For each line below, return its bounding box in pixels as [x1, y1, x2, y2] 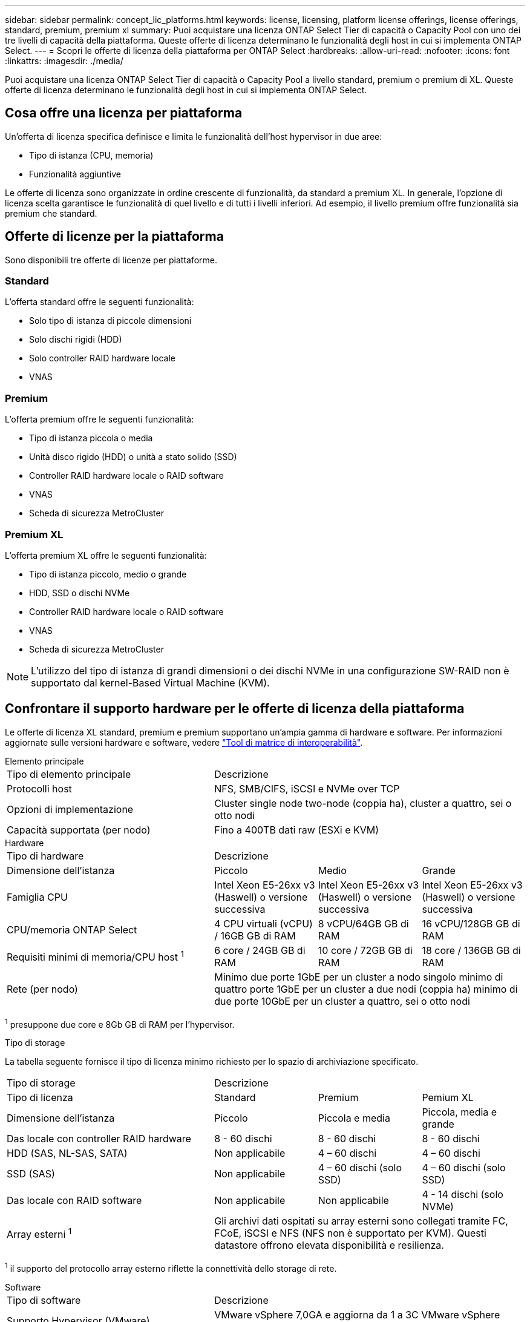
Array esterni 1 [7, 1226, 72, 1241]
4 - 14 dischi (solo [422, 1188, 503, 1201]
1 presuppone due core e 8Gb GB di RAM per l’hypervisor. [5, 1017, 235, 1030]
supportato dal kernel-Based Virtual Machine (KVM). [31, 676, 270, 689]
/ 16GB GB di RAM [214, 929, 296, 942]
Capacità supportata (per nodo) [7, 823, 151, 836]
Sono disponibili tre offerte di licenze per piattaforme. [5, 254, 218, 265]
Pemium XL [422, 1091, 474, 1104]
